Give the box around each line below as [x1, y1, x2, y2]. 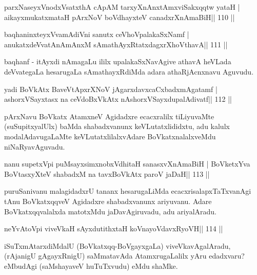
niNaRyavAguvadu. [4, 141, 65, 152]
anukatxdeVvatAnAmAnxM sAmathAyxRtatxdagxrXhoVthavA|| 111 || [4, 39, 228, 49]
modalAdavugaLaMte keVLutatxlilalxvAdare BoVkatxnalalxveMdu [4, 131, 216, 141]
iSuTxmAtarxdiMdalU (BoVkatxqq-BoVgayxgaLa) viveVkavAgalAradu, [4, 240, 231, 251]
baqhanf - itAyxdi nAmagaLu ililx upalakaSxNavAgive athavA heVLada [4, 56, 231, 67]
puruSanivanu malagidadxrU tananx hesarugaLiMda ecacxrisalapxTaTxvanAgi [4, 186, 251, 196]
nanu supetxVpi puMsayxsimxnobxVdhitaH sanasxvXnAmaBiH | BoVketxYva [4, 158, 250, 169]
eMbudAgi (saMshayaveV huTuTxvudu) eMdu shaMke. [4, 260, 178, 271]
